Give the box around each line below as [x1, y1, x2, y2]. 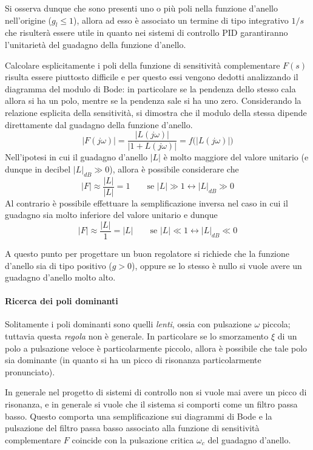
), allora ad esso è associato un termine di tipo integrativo [73, 13, 289, 26]
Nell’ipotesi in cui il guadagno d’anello [5, 151, 148, 163]
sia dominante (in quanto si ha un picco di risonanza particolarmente [5, 353, 261, 366]
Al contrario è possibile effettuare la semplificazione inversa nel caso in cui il [5, 196, 288, 209]
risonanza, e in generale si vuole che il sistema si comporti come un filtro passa [5, 398, 298, 411]
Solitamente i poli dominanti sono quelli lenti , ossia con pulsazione [5, 318, 252, 330]
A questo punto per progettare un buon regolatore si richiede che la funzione [5, 247, 290, 259]
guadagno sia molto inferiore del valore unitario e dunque [5, 208, 218, 221]
